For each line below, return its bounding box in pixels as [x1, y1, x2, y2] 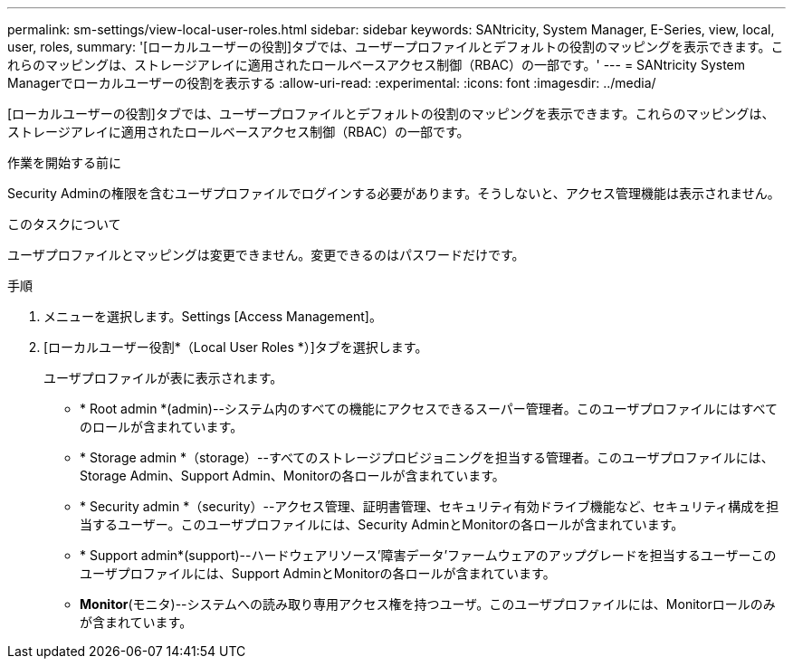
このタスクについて [7, 216, 121, 232]
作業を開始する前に [7, 155, 121, 170]
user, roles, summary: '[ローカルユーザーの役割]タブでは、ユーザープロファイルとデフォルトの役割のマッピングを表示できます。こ [7, 39, 784, 54]
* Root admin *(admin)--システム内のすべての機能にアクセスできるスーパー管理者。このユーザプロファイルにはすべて [80, 401, 778, 416]
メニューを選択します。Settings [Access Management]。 [43, 309, 382, 324]
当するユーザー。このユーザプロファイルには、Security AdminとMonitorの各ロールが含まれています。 [80, 517, 684, 532]
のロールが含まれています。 [80, 419, 244, 434]
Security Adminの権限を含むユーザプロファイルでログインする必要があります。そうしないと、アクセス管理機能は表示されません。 [7, 186, 780, 201]
